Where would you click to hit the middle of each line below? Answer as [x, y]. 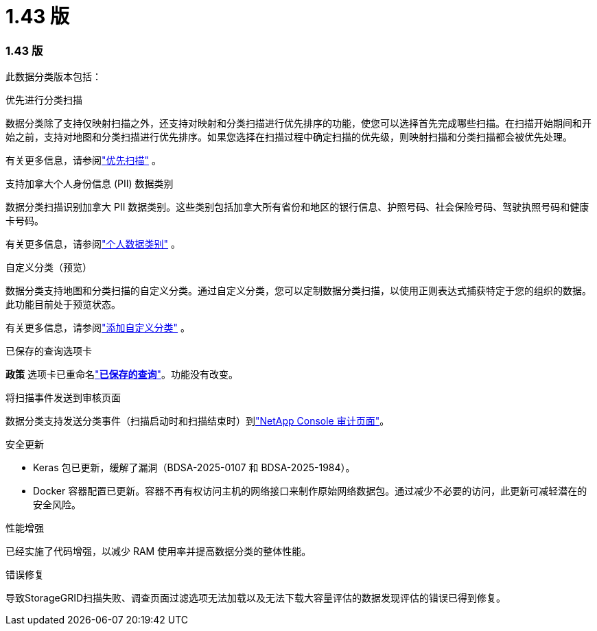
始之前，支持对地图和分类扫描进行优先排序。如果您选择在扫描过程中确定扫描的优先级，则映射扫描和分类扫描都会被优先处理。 [289, 137]
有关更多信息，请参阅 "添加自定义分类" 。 [98, 328]
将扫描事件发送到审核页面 [63, 398]
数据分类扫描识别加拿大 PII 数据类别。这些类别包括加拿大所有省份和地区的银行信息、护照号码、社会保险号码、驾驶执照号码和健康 [297, 207]
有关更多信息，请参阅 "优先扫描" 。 [83, 160]
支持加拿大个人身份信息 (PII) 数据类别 [90, 184]
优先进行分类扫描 [44, 100]
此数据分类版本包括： [54, 77]
